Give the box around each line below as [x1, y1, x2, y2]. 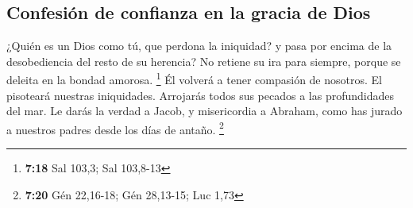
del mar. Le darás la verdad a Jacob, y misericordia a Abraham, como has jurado [6, 102, 403, 119]
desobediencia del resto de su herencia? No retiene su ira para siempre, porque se [6, 52, 401, 69]
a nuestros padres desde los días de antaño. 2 [6, 118, 224, 137]
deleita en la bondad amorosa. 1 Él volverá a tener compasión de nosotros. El [6, 69, 382, 88]
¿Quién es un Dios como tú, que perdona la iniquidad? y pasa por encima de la [6, 37, 392, 54]
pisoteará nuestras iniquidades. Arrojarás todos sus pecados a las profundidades [6, 87, 395, 103]
